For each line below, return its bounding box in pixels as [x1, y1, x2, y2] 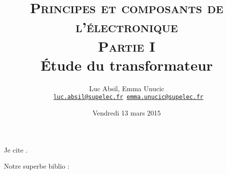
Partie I [98, 36, 155, 56]
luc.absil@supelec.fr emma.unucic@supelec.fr [53, 94, 204, 101]
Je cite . [4, 144, 28, 155]
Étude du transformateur [40, 55, 213, 75]
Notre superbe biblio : [4, 161, 70, 171]
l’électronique [75, 17, 178, 37]
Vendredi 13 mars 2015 [92, 107, 161, 117]
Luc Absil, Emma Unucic [89, 83, 165, 93]
